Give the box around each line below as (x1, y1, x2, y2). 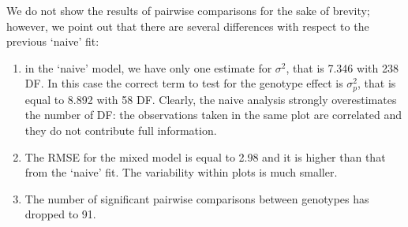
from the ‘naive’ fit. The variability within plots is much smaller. (24, 164, 338, 180)
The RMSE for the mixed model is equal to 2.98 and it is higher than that (24, 148, 386, 165)
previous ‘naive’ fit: (6, 33, 99, 50)
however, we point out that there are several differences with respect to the (6, 17, 369, 34)
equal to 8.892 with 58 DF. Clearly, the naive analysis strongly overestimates (24, 91, 397, 107)
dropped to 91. (24, 206, 96, 222)
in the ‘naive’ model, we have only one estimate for (24, 59, 272, 76)
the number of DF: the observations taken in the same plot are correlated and (24, 106, 402, 123)
